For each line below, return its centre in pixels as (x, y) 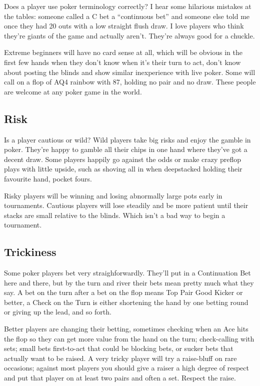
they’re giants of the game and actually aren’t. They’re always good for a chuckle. (129, 35)
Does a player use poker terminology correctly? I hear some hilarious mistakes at (128, 6)
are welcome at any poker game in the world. (73, 91)
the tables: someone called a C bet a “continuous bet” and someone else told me (127, 16)
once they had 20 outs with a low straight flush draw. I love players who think (124, 26)
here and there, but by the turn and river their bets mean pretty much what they (129, 282)
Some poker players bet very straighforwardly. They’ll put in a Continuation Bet (127, 273)
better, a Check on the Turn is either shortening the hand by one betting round (126, 302)
